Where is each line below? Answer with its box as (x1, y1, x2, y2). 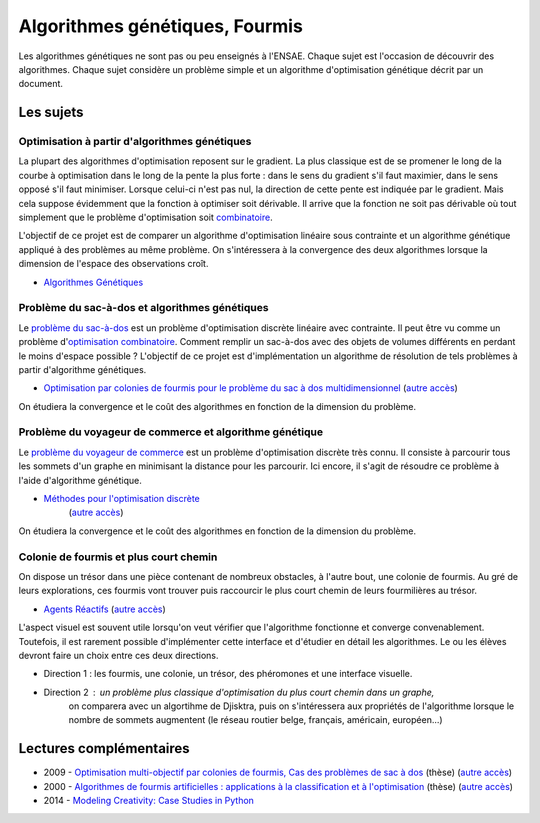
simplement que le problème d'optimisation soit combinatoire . (18, 211, 274, 224)
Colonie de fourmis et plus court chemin (18, 550, 218, 564)
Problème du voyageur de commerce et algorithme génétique (18, 425, 324, 439)
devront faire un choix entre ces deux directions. (18, 649, 219, 661)
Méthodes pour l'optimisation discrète (43, 493, 200, 505)
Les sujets (18, 104, 84, 121)
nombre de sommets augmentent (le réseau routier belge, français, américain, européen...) (68, 714, 444, 726)
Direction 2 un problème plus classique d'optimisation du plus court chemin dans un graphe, (43, 686, 435, 698)
